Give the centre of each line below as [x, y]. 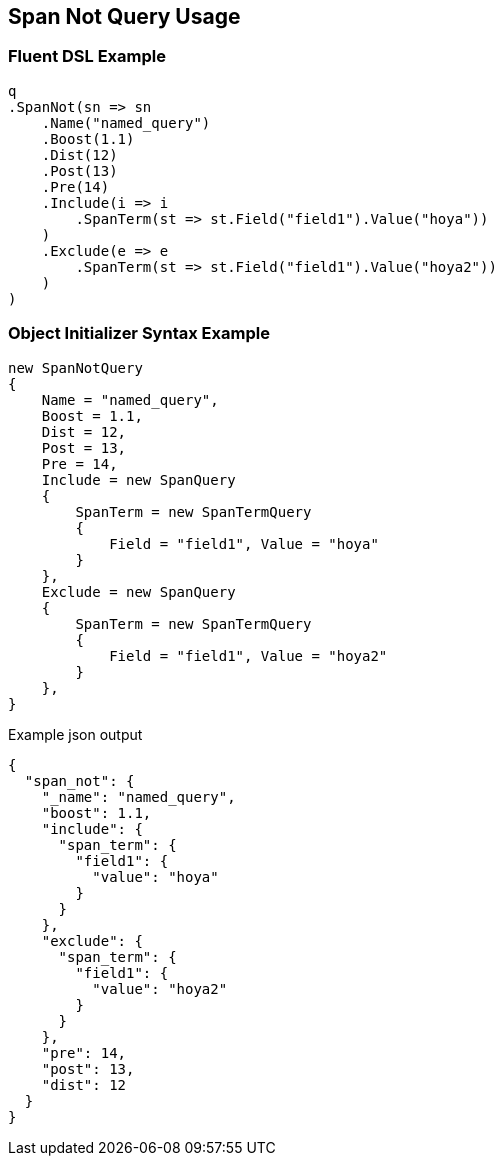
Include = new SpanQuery [138, 479]
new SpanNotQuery [75, 367]
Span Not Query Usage [124, 16]
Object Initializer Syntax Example [139, 333]
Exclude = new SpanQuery [138, 591]
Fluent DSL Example [87, 56]
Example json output [75, 734]
